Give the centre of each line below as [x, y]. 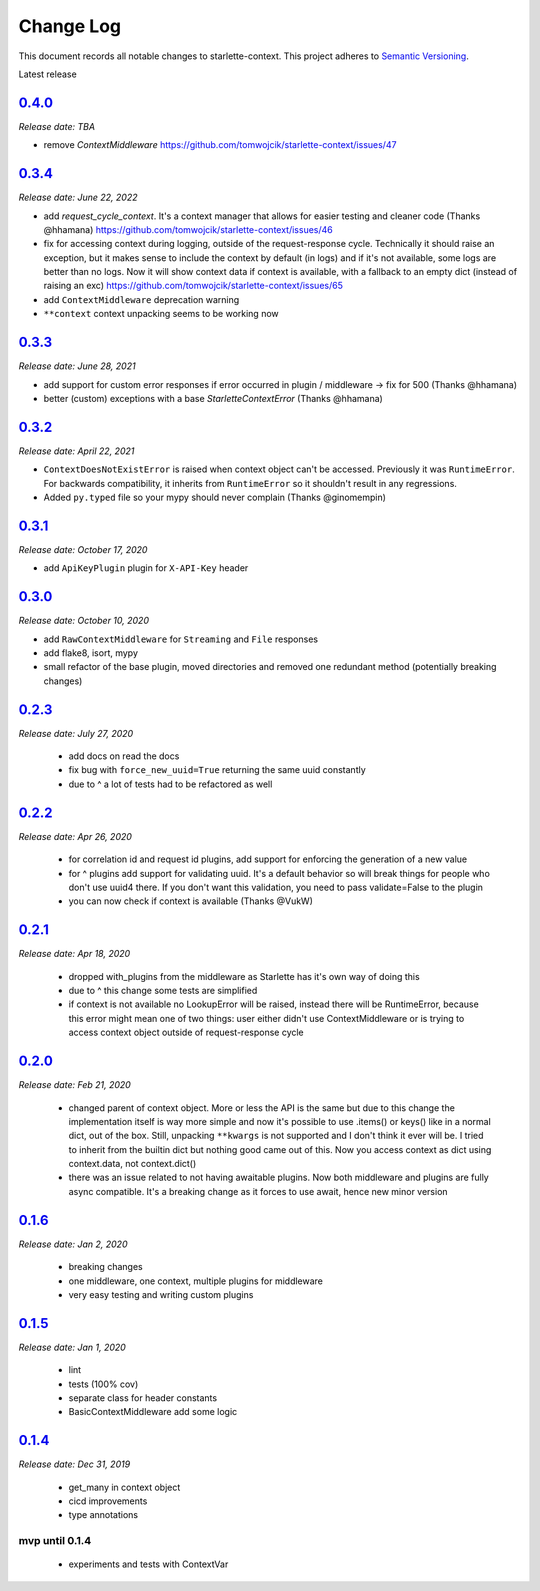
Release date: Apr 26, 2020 [75, 836]
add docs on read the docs [124, 756]
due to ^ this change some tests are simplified [163, 991]
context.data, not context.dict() [132, 1164]
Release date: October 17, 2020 [83, 549]
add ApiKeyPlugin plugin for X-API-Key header [146, 568]
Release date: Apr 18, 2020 [74, 954]
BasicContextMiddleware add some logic [153, 1412]
